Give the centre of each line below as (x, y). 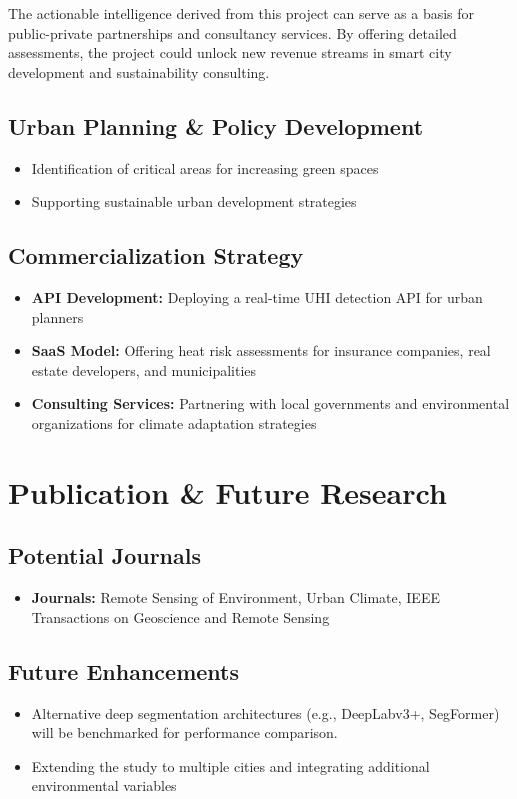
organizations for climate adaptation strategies (174, 422)
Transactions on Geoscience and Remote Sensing (180, 616)
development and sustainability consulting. (139, 71)
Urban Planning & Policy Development (216, 125)
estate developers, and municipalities (144, 369)
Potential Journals (104, 555)
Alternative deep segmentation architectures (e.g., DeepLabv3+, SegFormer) (265, 712)
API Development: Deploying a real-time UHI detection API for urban (257, 296)
